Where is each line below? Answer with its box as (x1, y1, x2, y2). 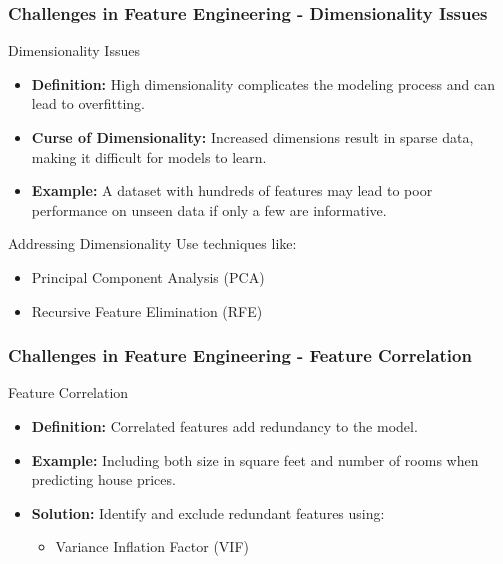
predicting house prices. (31, 469, 176, 490)
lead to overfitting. (31, 93, 146, 114)
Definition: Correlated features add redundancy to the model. (31, 415, 418, 436)
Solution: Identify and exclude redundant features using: (31, 502, 385, 523)
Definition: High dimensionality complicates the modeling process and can (31, 73, 495, 94)
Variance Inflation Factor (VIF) (55, 536, 249, 557)
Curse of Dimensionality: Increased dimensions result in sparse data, (31, 127, 474, 147)
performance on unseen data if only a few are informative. (31, 199, 387, 220)
